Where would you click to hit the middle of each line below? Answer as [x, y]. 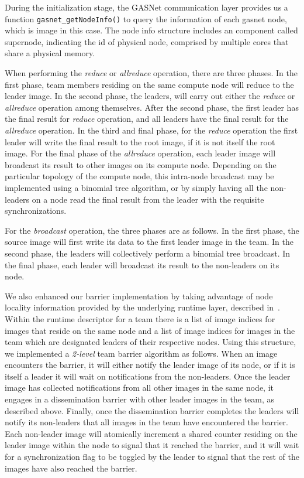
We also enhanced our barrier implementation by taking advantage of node [139, 296]
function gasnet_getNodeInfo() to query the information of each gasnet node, [146, 18]
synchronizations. [36, 211]
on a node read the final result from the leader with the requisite [148, 199]
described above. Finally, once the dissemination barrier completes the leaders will [152, 410]
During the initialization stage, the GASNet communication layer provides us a [146, 7]
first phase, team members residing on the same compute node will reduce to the [149, 84]
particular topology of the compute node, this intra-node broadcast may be [139, 176]
